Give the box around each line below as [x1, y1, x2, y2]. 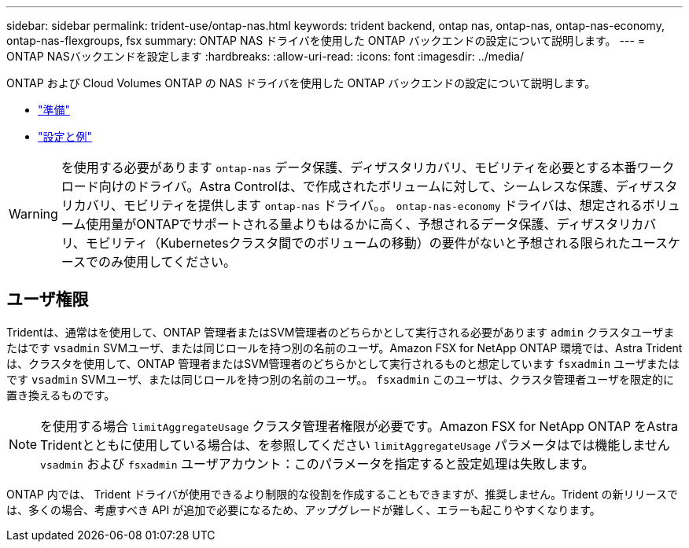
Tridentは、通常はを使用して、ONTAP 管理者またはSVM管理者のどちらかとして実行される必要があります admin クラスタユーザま [6, 325, 675, 339]
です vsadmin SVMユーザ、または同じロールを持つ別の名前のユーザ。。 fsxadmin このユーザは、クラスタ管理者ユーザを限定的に [6, 372, 675, 386]
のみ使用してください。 [98, 254, 237, 270]
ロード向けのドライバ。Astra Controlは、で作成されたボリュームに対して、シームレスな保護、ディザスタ [61, 178, 678, 194]
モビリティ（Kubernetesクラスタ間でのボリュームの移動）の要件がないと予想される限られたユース [85, 235, 668, 251]
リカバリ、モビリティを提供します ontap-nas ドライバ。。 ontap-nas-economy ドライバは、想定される [61, 197, 643, 213]
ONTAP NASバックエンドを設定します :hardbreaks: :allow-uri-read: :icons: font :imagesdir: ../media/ [6, 50, 525, 63]
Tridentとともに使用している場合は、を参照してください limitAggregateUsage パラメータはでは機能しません [40, 436, 670, 453]
